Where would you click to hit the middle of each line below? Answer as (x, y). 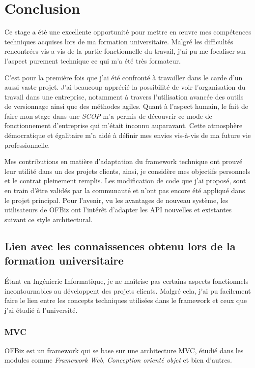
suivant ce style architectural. (49, 219)
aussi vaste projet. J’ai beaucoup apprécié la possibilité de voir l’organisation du (125, 87)
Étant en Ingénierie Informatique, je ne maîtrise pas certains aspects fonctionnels (127, 281)
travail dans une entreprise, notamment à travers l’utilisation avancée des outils (124, 96)
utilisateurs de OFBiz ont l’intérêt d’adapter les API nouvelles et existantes (118, 210)
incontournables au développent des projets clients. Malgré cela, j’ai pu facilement (128, 290)
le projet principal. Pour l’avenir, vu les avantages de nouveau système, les (116, 200)
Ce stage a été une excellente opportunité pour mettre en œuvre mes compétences (128, 32)
